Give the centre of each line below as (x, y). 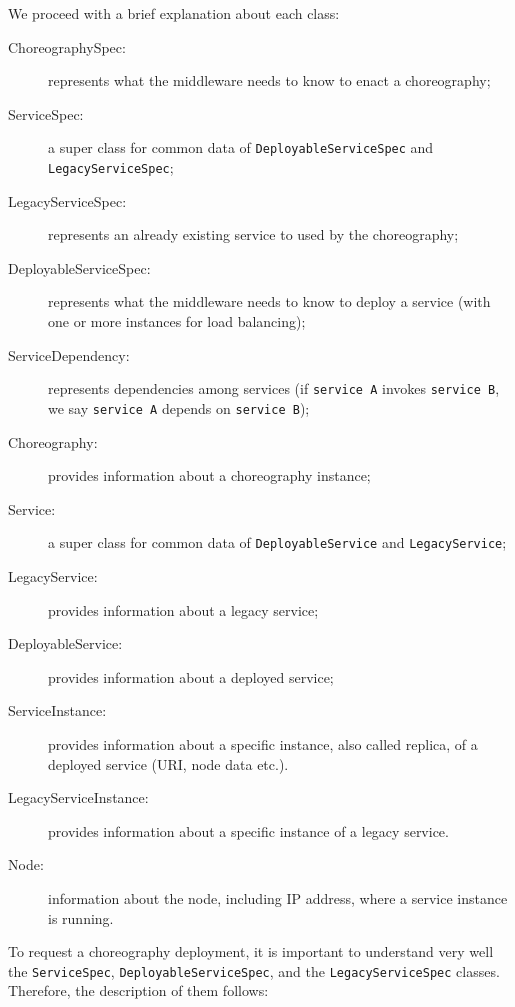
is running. (81, 917)
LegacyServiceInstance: (78, 797)
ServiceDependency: (69, 354)
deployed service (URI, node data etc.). (168, 763)
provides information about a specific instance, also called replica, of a (263, 743)
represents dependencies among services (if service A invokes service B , (274, 388)
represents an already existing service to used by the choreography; (253, 234)
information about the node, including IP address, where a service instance (278, 897)
